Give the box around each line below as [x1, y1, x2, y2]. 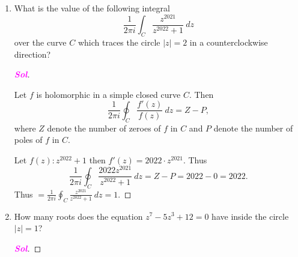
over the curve [14, 35, 67, 48]
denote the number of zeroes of [47, 121, 161, 134]
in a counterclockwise [189, 35, 268, 48]
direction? [14, 47, 51, 60]
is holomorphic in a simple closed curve [36, 88, 181, 100]
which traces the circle [78, 35, 160, 48]
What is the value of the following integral [14, 2, 170, 14]
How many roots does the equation [14, 210, 143, 222]
